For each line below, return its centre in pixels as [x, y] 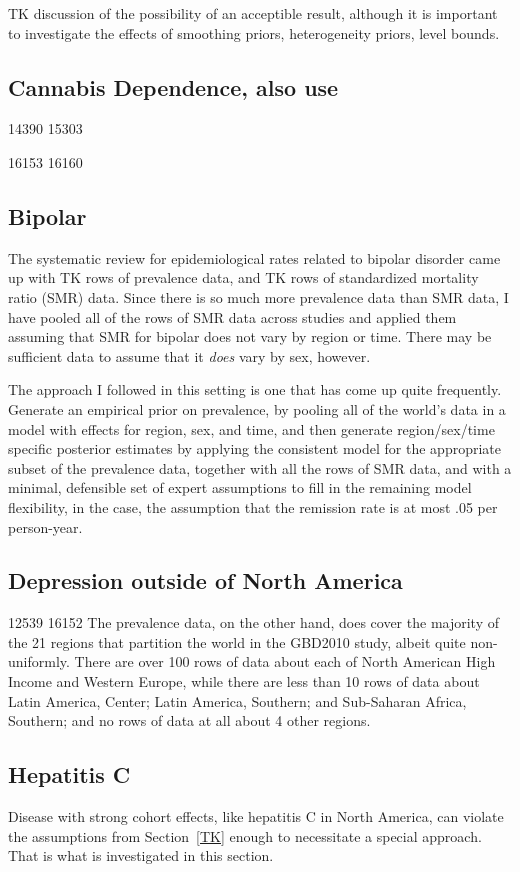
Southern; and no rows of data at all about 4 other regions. [189, 720]
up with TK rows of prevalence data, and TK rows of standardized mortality [243, 277]
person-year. [45, 526]
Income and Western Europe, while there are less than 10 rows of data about [244, 681]
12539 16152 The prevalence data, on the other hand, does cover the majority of [253, 622]
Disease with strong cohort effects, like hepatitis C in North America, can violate [256, 816]
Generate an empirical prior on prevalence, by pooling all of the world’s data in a [257, 408]
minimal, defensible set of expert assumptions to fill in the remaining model [240, 487]
